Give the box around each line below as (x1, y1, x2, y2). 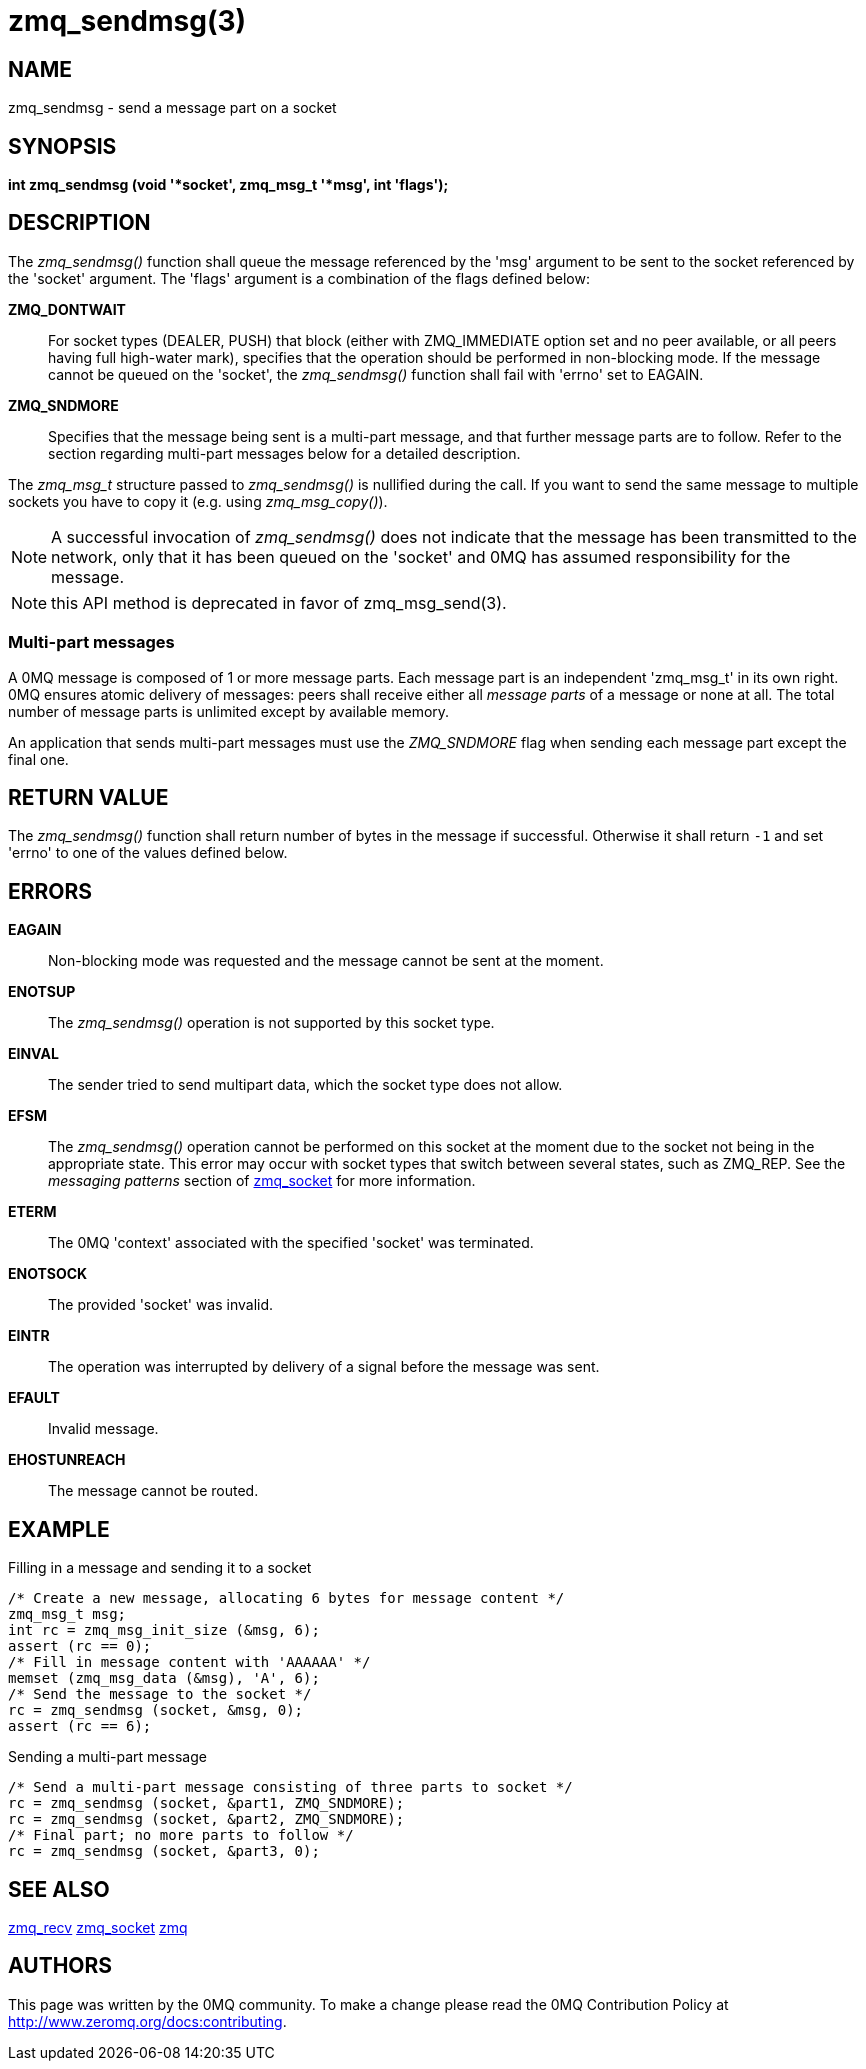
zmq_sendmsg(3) (8, 4, 247, 38)
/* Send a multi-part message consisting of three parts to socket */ (8, 1779, 573, 1796)
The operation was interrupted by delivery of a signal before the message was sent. (48, 1358, 600, 1376)
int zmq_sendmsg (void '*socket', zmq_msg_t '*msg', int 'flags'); (8, 176, 449, 194)
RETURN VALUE (8, 785, 169, 811)
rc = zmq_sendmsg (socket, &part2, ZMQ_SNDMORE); (8, 1811, 405, 1828)
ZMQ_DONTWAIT (8, 300, 126, 318)
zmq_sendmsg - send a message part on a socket (8, 99, 337, 117)
